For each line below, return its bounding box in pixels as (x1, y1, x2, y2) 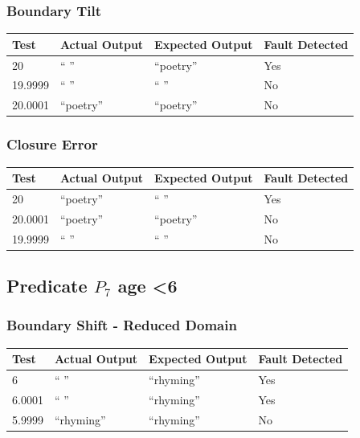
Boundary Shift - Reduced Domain (6, 315, 237, 335)
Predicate (6, 273, 88, 298)
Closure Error (6, 134, 98, 154)
